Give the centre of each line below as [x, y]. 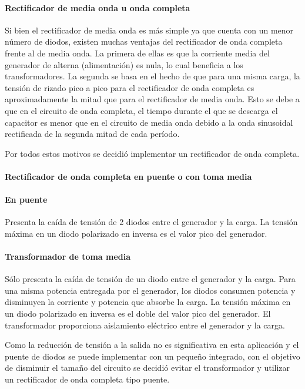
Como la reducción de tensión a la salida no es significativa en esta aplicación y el [152, 345]
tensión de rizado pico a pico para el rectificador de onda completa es [130, 87]
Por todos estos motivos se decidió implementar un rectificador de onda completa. [152, 153]
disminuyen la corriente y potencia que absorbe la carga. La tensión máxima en [148, 302]
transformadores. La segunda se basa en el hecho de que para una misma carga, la [152, 76]
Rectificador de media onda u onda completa [98, 7]
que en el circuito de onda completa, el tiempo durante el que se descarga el [141, 110]
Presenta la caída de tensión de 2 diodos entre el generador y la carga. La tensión [151, 222]
